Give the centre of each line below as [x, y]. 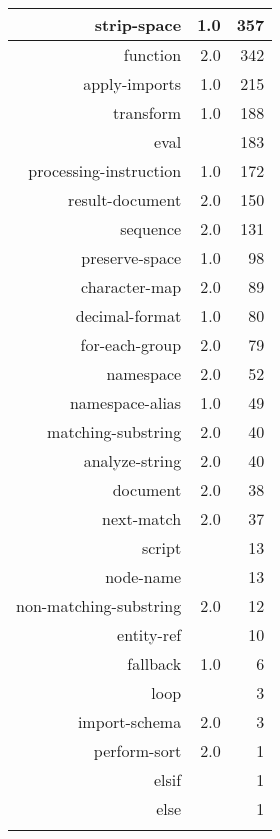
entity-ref [149, 634]
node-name [143, 576]
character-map [131, 286]
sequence [151, 228]
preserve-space [131, 257]
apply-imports [132, 83]
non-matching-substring [99, 605]
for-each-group [131, 344]
